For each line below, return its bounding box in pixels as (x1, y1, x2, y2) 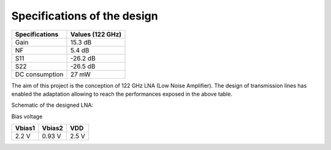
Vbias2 (42, 124, 64, 132)
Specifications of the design (11, 9, 159, 23)
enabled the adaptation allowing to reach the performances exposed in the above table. (11, 90, 233, 98)
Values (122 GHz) (70, 30, 122, 38)
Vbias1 (15, 124, 36, 132)
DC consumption (15, 70, 64, 79)
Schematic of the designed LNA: (11, 101, 94, 109)
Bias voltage (11, 113, 43, 120)
